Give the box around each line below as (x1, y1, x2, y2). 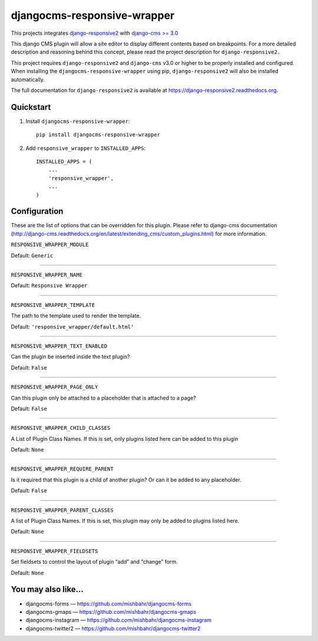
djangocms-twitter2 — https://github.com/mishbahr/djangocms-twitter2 (25, 624, 201, 632)
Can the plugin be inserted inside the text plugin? (11, 353, 130, 360)
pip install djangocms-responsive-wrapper (36, 132, 161, 138)
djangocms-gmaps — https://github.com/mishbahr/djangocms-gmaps (25, 608, 197, 615)
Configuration (11, 207, 64, 217)
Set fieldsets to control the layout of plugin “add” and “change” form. (11, 558, 178, 565)
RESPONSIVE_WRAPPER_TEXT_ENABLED (11, 342, 108, 349)
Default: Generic (11, 251, 54, 259)
